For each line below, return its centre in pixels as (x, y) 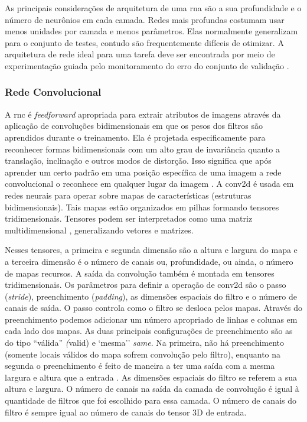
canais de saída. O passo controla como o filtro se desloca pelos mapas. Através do (153, 308)
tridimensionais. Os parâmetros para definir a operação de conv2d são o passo (146, 285)
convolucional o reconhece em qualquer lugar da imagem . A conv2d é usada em (149, 184)
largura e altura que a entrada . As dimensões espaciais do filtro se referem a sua (151, 377)
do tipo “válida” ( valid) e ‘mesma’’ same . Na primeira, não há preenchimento (145, 343)
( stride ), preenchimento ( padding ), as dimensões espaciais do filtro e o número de (151, 296)
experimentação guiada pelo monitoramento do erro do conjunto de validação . (147, 65)
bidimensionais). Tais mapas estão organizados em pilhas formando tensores (142, 207)
